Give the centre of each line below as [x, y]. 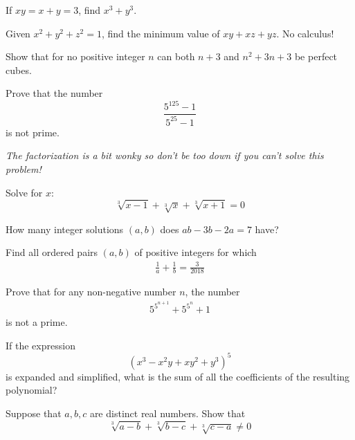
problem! [24, 169]
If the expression [40, 345]
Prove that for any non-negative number [91, 292]
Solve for [24, 192]
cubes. [19, 70]
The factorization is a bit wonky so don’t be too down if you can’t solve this [165, 155]
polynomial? [31, 390]
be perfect [316, 56]
